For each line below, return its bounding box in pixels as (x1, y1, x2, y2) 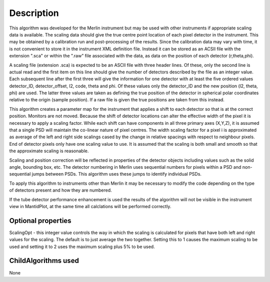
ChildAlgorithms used (9, 257, 79, 265)
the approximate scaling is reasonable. (9, 148, 89, 154)
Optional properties (9, 216, 72, 225)
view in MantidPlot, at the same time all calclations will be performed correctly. (9, 203, 171, 209)
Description (9, 7, 59, 18)
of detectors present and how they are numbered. (9, 187, 112, 193)
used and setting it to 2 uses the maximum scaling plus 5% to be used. (9, 244, 155, 250)
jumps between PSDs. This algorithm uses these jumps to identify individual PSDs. (31, 171, 202, 177)
